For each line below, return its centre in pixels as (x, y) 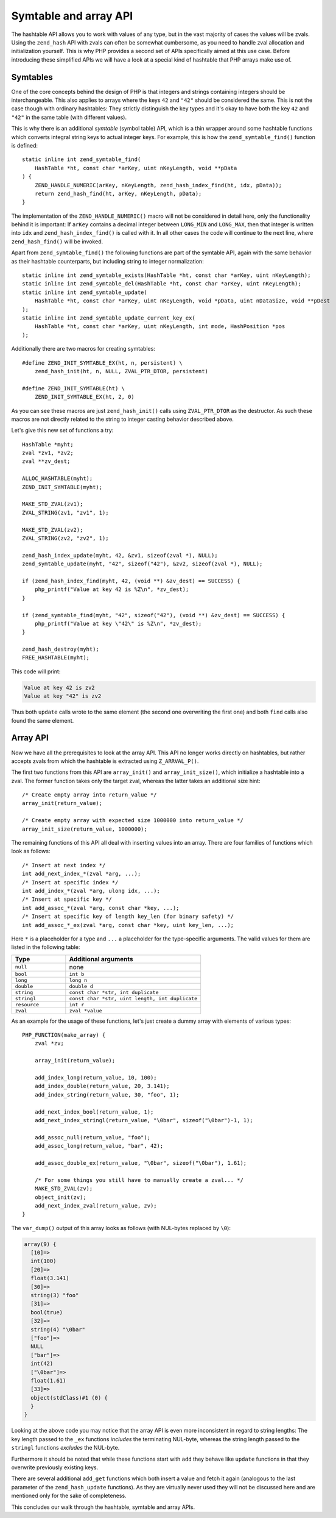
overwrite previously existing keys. (55, 1467)
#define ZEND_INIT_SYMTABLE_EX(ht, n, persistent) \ (102, 363)
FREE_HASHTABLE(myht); (56, 658)
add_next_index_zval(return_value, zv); (96, 1205)
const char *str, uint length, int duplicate (133, 998)
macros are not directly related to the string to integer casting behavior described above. (123, 419)
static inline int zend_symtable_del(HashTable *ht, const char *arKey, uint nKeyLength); (162, 284)
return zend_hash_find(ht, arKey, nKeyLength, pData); (118, 193)
